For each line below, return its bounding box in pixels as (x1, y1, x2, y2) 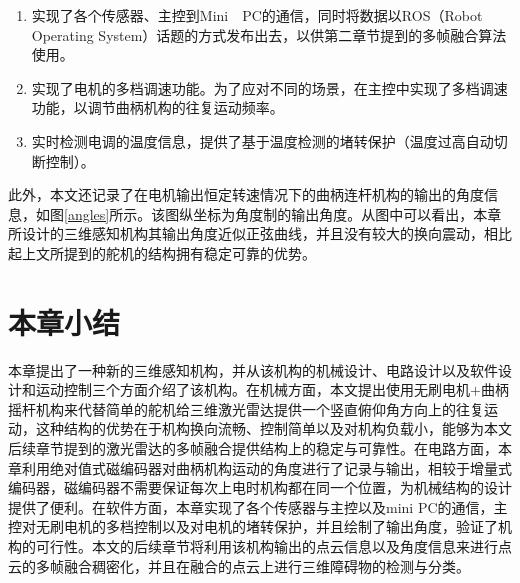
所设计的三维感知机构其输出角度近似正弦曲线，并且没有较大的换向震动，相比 (8, 223, 512, 244)
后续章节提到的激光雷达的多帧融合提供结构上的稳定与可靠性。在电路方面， (8, 438, 498, 459)
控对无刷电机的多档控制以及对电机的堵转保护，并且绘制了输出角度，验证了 (8, 516, 498, 537)
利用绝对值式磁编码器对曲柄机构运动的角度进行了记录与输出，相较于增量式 (21, 457, 512, 478)
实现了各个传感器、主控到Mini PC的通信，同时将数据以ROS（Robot (31, 5, 483, 25)
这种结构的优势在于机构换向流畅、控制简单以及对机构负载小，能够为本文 (35, 418, 512, 439)
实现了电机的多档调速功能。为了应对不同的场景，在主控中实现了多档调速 (31, 77, 508, 98)
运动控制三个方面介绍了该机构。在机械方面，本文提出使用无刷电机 (35, 379, 470, 400)
